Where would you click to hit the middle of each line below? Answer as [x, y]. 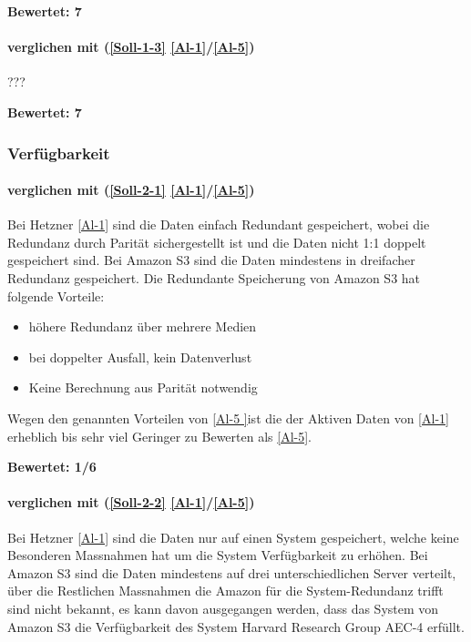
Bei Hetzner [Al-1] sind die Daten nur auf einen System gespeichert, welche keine [233, 537]
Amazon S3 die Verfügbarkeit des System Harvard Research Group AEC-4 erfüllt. [236, 626]
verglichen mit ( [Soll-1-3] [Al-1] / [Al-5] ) [131, 47]
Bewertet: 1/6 [52, 467]
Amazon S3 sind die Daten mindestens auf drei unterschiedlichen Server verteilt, [232, 572]
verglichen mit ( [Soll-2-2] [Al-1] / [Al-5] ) [131, 502]
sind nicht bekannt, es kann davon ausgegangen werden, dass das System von [223, 608]
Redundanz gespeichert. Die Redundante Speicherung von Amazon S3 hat [214, 278]
